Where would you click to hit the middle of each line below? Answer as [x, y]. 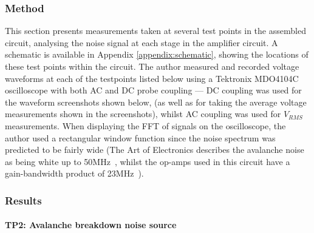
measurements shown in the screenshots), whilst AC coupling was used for [143, 114]
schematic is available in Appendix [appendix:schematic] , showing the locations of [157, 54]
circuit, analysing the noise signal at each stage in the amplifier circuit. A [142, 42]
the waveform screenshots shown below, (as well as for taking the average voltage [156, 102]
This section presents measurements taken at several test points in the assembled [155, 31]
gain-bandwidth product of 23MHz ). [74, 173]
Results [23, 200]
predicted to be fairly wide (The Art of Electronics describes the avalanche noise [155, 150]
